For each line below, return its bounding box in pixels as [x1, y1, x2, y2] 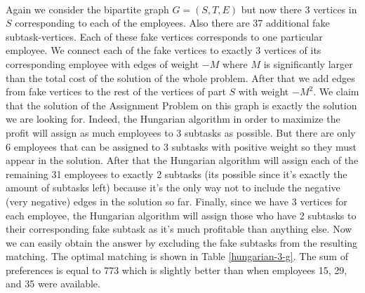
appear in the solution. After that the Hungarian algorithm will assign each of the [6, 153, 359, 168]
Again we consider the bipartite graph [6, 1, 169, 16]
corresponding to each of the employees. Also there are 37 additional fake [15, 15, 330, 30]
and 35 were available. [6, 276, 100, 291]
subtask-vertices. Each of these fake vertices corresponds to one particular [6, 29, 323, 43]
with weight [238, 84, 289, 99]
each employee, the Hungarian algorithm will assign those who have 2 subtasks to [6, 207, 357, 222]
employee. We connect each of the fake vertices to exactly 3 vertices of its [6, 43, 321, 57]
